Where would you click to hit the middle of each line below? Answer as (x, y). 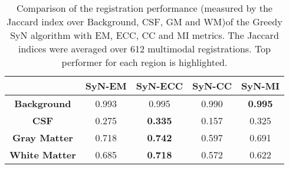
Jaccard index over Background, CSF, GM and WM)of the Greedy (144, 21)
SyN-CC (212, 86)
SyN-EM (106, 86)
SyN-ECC (160, 86)
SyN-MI (260, 86)
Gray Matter (42, 137)
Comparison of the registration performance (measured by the (144, 8)
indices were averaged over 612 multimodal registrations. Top (144, 49)
